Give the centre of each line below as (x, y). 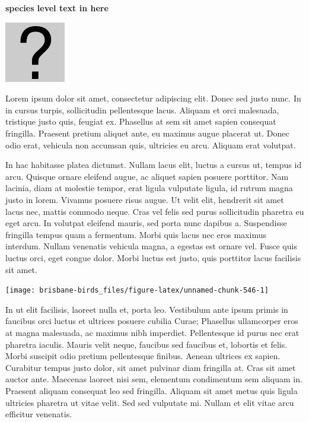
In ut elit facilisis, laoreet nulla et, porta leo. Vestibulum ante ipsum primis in (147, 309)
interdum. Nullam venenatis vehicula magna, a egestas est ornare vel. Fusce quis (151, 246)
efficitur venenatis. (39, 414)
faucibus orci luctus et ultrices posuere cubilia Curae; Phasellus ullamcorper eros (152, 321)
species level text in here (57, 8)
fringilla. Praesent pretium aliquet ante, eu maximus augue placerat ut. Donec (147, 133)
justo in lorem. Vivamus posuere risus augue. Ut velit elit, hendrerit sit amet (145, 199)
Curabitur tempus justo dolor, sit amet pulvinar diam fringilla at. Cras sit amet (151, 367)
